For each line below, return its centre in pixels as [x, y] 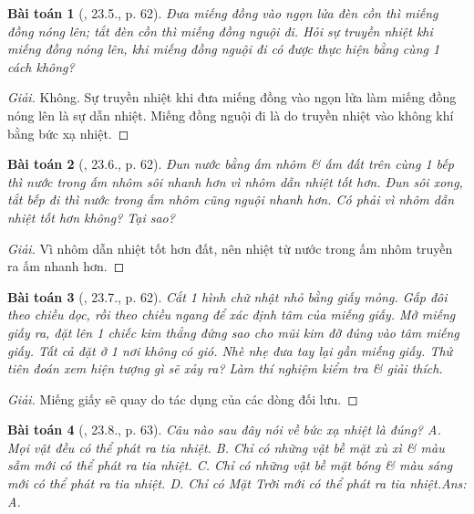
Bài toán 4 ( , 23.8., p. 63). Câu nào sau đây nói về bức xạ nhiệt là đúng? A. [224, 430]
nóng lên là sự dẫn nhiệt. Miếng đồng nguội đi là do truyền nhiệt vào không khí [231, 115]
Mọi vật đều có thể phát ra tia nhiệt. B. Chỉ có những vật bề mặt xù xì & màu [226, 447]
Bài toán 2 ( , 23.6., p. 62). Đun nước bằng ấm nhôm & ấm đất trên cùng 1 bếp [231, 164]
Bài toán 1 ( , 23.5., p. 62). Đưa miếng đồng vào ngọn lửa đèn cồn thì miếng [223, 13]
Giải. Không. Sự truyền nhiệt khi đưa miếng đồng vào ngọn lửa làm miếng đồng [232, 97]
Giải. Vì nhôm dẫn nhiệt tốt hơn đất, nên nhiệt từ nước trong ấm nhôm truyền [230, 248]
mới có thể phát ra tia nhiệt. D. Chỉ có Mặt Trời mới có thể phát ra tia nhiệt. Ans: [237, 483]
